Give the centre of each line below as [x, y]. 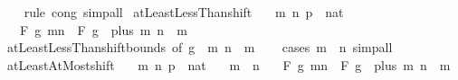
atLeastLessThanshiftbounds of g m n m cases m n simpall [200, 47]
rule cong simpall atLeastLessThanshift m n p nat [184, 12]
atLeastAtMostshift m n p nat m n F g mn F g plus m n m [229, 64]
